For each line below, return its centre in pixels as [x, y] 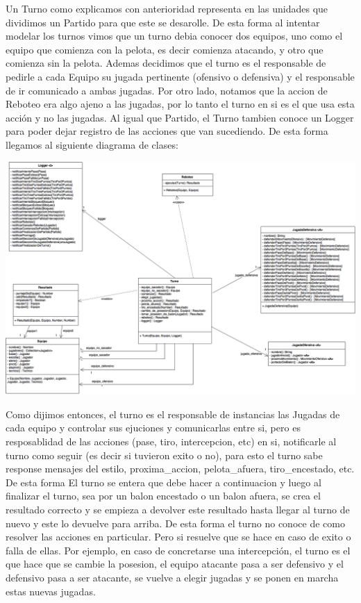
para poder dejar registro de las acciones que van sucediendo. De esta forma [167, 131]
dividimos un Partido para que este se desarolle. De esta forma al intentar [163, 22]
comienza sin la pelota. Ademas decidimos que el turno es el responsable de [166, 63]
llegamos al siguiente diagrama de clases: [92, 144]
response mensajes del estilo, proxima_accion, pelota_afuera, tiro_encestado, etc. [180, 469]
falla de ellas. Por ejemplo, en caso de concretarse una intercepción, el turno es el [178, 550]
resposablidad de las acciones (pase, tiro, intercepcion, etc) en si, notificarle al [171, 441]
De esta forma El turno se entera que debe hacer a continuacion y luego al [163, 482]
